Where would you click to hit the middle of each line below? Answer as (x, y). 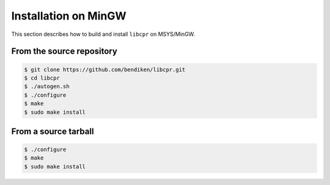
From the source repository (64, 51)
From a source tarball (53, 131)
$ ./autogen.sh (47, 86)
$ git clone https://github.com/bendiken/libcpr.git (105, 69)
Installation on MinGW (69, 16)
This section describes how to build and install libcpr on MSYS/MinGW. (103, 34)
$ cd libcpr (42, 78)
